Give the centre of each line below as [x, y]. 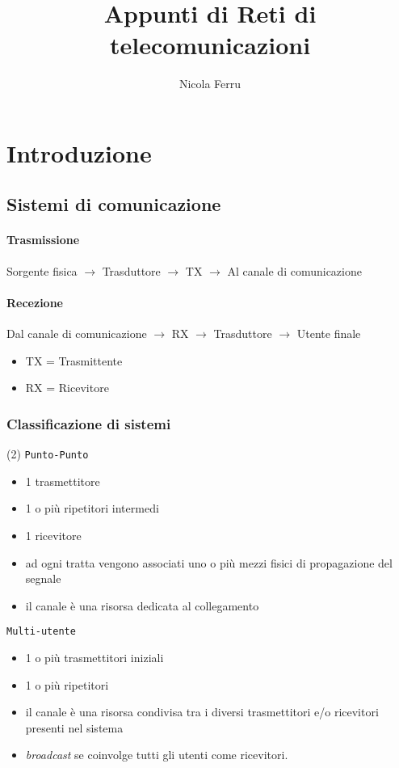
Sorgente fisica [42, 270]
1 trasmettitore [63, 481]
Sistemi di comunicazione [114, 204]
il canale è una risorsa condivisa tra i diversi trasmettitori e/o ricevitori [202, 712]
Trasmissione [43, 240]
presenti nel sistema [74, 727]
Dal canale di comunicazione [77, 333]
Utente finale [329, 333]
